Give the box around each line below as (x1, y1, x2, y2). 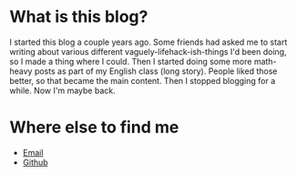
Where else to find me (9, 117, 179, 138)
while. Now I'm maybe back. (9, 85, 116, 96)
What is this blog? (9, 6, 148, 27)
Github (22, 157, 48, 168)
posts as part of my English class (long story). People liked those (34, 66, 278, 77)
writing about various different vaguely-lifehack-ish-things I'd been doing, (9, 46, 287, 57)
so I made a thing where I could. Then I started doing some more (9, 56, 252, 67)
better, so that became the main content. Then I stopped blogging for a (9, 75, 276, 86)
